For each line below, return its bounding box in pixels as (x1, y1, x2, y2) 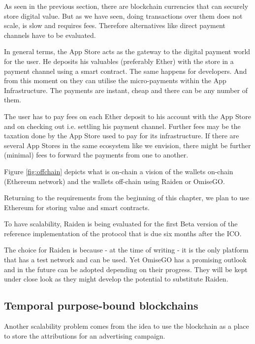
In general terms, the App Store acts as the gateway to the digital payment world (4, 46, 251, 57)
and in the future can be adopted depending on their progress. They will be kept (4, 264, 248, 274)
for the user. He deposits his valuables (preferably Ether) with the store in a (4, 56, 234, 66)
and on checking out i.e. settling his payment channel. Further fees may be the (4, 121, 241, 131)
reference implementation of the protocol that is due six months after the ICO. (4, 228, 242, 238)
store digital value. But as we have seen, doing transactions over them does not (4, 10, 243, 21)
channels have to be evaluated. (4, 30, 96, 40)
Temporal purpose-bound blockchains (4, 298, 198, 313)
